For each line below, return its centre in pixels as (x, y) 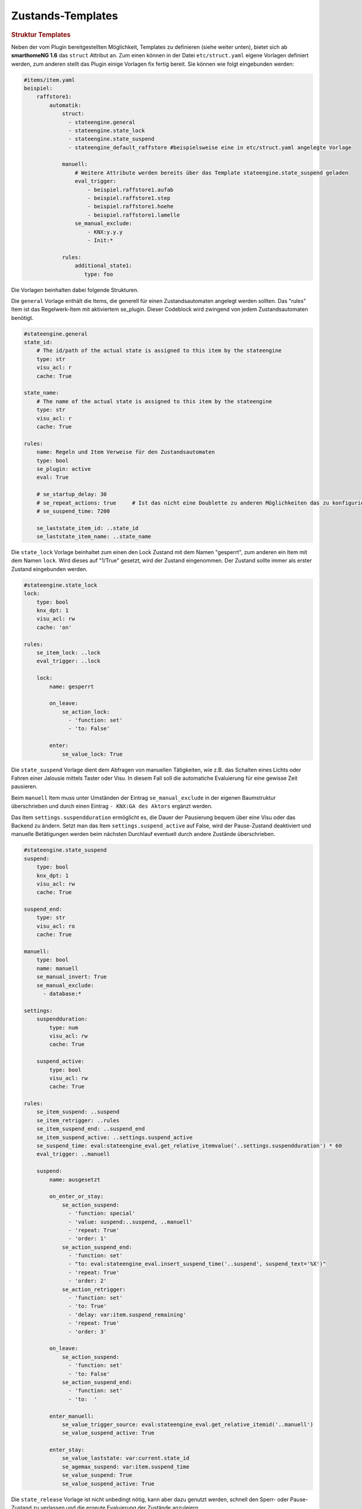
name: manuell (57, 968)
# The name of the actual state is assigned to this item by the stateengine (154, 401)
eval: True (52, 477)
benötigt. (22, 317)
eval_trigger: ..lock (68, 661)
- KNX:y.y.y (105, 232)
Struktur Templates (41, 34)
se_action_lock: (86, 712)
